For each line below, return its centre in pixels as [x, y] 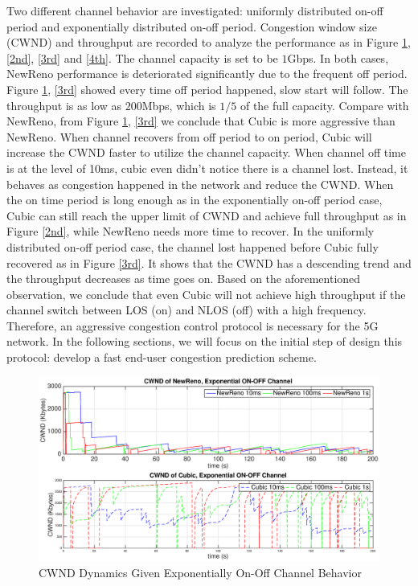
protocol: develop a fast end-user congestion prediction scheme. [162, 357]
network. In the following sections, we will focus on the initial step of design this [205, 341]
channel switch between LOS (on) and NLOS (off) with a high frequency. [186, 310]
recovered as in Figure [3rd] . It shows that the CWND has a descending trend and [209, 262]
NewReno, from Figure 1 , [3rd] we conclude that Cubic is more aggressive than [201, 121]
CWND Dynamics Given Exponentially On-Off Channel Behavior [200, 572]
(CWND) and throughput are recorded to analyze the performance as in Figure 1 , [209, 42]
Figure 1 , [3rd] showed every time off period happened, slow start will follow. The [207, 89]
